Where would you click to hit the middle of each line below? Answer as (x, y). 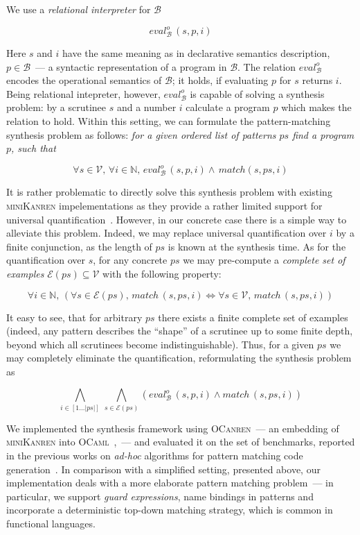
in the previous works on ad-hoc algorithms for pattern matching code (155, 456)
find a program (323, 134)
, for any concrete (130, 260)
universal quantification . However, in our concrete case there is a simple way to (177, 219)
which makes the (316, 107)
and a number (146, 107)
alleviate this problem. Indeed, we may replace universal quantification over (166, 233)
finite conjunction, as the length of (79, 246)
